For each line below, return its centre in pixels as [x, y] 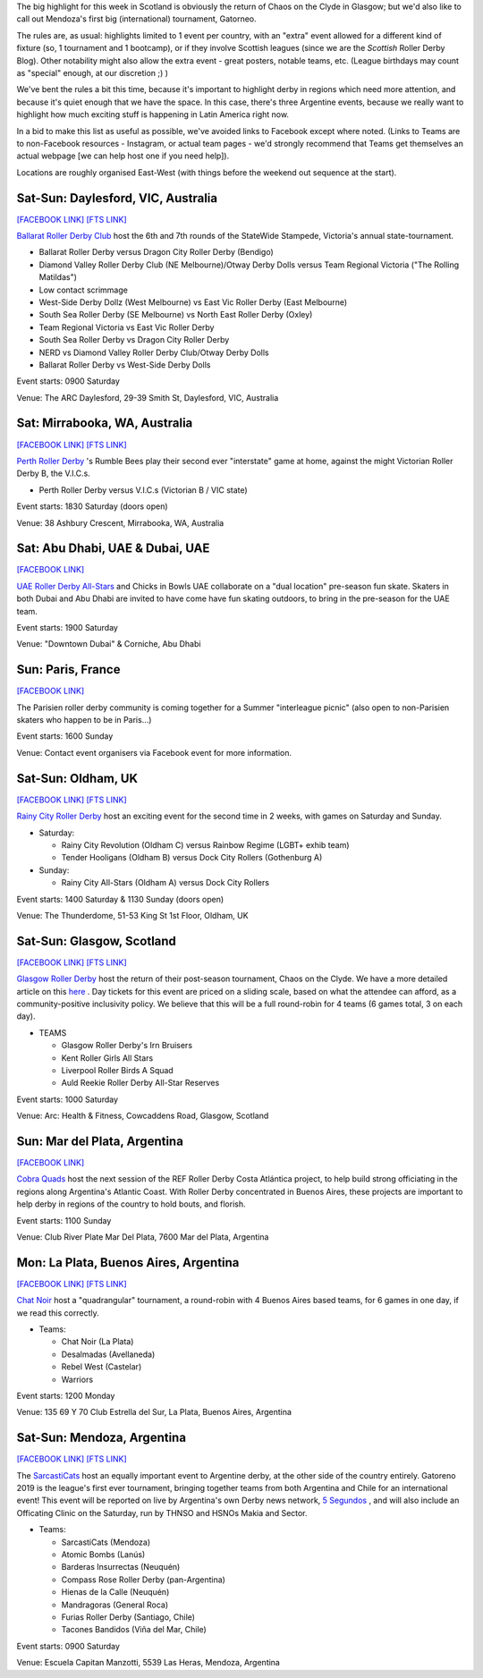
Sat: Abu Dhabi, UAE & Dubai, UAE [113, 549]
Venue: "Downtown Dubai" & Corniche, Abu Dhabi [109, 644]
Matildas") [58, 277]
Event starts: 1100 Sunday [64, 1220]
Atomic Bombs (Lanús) [103, 1555]
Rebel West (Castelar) [102, 1367]
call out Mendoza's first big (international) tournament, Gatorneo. [136, 19]
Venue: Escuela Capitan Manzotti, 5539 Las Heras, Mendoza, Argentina [148, 1663]
